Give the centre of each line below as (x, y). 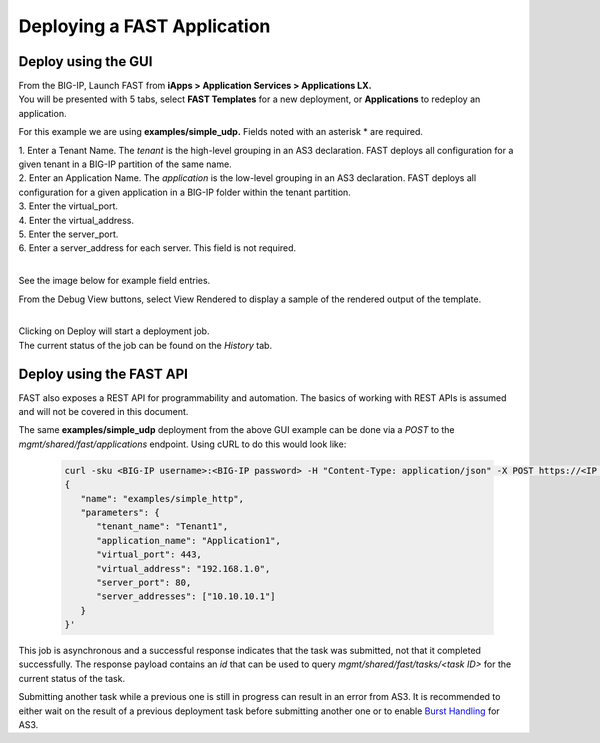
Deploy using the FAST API (103, 373)
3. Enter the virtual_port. (68, 206)
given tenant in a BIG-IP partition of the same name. (125, 164)
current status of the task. (71, 678)
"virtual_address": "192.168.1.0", (183, 568)
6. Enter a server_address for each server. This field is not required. (157, 248)
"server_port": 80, (144, 582)
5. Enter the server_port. (68, 234)
